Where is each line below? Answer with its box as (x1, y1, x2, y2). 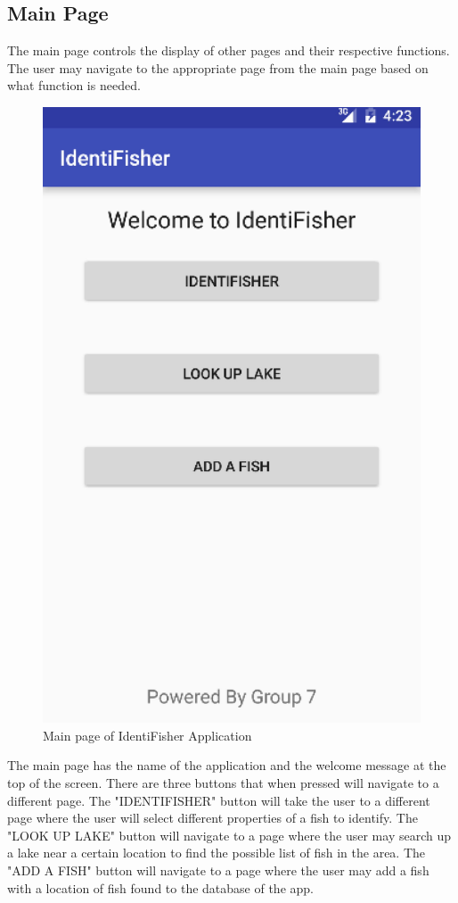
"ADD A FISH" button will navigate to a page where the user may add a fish (7, 860, 429, 879)
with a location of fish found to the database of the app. (7, 878, 314, 897)
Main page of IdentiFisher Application (43, 725, 252, 744)
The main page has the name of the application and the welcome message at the (7, 756, 446, 775)
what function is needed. (7, 76, 141, 95)
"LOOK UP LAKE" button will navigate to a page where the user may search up (7, 825, 452, 844)
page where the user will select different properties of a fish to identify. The (7, 808, 418, 827)
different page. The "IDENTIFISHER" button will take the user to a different (7, 791, 430, 809)
